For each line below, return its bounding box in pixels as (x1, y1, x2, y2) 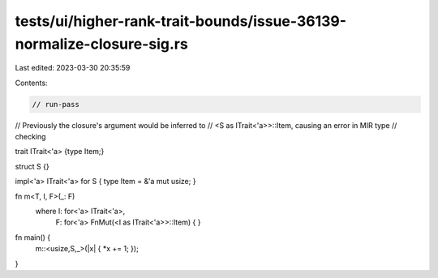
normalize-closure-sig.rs (15, 35, 188, 53)
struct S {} (15, 161, 49, 171)
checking (15, 132, 46, 142)
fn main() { (15, 232, 51, 242)
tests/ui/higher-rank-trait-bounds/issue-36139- (15, 12, 347, 30)
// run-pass (32, 100, 80, 109)
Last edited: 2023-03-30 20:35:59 (15, 63, 131, 73)
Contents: (15, 78, 48, 88)
